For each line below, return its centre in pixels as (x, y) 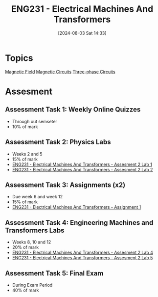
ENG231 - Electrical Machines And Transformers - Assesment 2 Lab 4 (82, 253)
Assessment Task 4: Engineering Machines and (79, 223)
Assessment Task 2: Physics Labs (58, 142)
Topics (19, 58)
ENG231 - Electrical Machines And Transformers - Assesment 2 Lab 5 (82, 258)
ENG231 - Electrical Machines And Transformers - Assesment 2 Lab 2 (82, 169)
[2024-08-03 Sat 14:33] (82, 33)
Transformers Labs (35, 230)
